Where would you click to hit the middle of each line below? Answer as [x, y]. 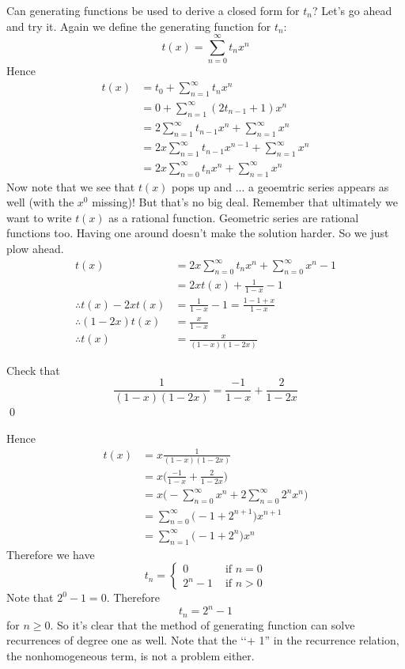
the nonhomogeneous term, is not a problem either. [131, 655]
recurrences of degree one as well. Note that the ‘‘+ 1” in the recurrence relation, [203, 640]
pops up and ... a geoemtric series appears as [280, 186]
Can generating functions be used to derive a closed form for [153, 10]
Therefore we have [51, 554]
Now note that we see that [71, 186]
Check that [33, 370]
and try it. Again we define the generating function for [139, 26]
